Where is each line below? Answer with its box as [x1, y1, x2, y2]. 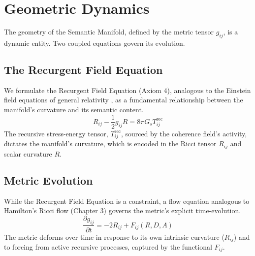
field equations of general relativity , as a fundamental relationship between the [4, 95, 243, 105]
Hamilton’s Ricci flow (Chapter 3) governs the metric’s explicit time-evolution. [4, 205, 241, 216]
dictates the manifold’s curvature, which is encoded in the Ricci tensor [4, 138, 217, 149]
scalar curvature [4, 148, 52, 159]
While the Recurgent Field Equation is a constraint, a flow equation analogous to [4, 195, 250, 206]
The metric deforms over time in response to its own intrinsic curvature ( [4, 231, 224, 242]
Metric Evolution [4, 172, 93, 188]
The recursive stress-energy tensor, [4, 128, 108, 138]
